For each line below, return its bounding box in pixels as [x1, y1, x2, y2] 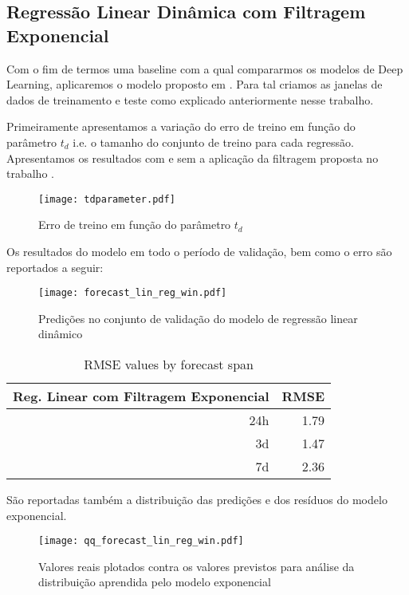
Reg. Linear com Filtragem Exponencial [13, 387, 269, 406]
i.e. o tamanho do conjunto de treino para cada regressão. [73, 133, 355, 150]
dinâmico [38, 325, 83, 342]
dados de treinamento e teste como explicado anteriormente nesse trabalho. [6, 91, 374, 108]
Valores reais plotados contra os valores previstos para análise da [38, 558, 355, 574]
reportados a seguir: [6, 258, 104, 275]
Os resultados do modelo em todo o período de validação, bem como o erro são [6, 243, 392, 259]
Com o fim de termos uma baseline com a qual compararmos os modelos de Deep [6, 60, 403, 77]
